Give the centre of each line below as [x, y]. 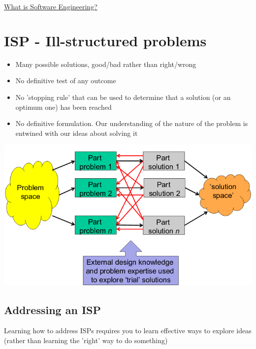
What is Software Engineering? [51, 6]
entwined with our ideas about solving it [77, 133]
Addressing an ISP [53, 310]
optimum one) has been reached [64, 107]
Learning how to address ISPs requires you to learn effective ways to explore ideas [128, 331]
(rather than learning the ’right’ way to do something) [86, 340]
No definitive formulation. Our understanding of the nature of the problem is [132, 123]
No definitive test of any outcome [66, 80]
